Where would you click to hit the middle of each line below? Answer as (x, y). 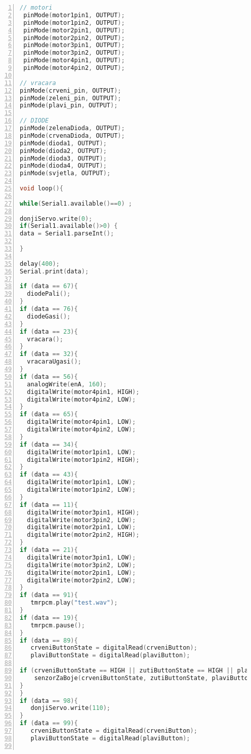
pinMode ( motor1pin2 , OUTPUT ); (74, 23)
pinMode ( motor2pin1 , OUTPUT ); (74, 30)
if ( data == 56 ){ (49, 376)
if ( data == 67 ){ (49, 286)
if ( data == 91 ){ (49, 595)
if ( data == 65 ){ (49, 414)
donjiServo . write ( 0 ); (56, 219)
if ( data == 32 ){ (49, 354)
